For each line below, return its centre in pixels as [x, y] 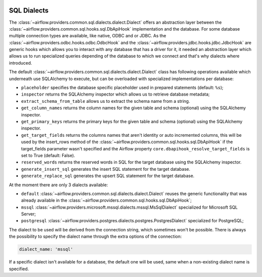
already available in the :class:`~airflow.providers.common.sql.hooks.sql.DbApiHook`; [106, 200]
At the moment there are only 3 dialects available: [58, 185]
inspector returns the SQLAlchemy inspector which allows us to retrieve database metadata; [115, 94]
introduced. [21, 63]
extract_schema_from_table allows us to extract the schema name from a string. [106, 101]
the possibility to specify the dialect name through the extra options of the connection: [95, 236]
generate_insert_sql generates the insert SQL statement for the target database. [106, 169]
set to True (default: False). [48, 155]
